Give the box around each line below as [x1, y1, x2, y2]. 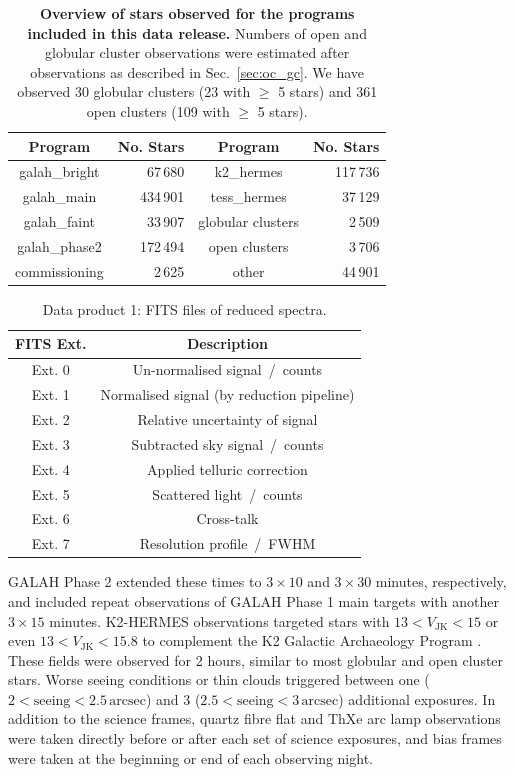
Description [186, 333, 268, 354]
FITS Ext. [15, 333, 87, 354]
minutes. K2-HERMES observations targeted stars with [49, 610, 390, 631]
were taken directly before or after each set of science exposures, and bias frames [8, 728, 502, 749]
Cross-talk [196, 508, 259, 529]
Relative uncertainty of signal [137, 409, 318, 429]
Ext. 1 [31, 384, 70, 405]
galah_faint [23, 211, 96, 232]
